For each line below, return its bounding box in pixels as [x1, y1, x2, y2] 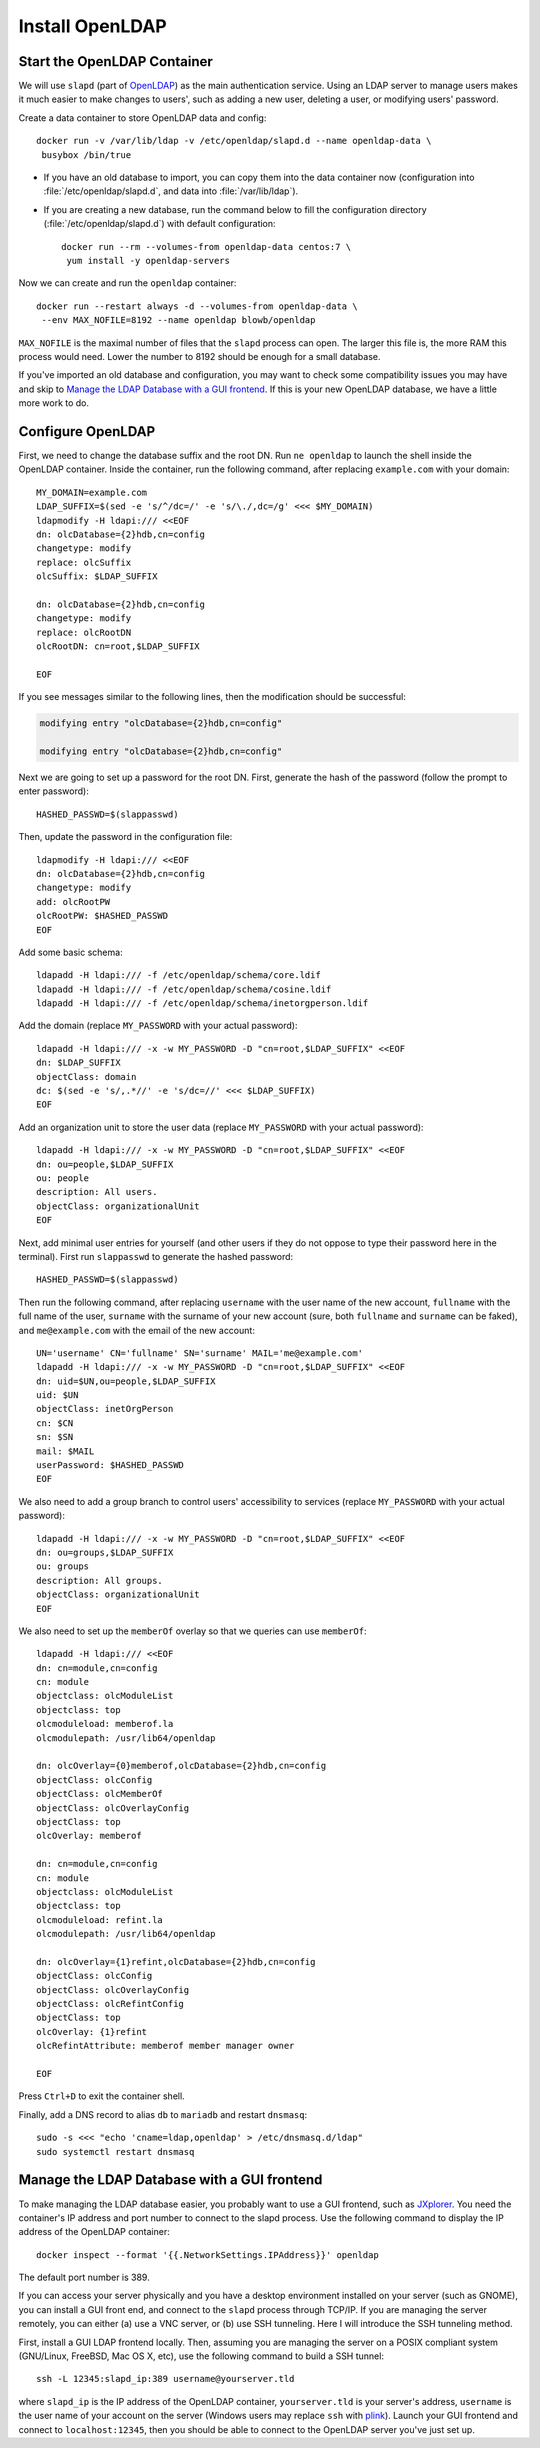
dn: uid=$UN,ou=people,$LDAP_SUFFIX [36, 1375, 216, 1387]
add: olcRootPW [36, 896, 111, 907]
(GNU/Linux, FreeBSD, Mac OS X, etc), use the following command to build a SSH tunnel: [18, 2350, 385, 2362]
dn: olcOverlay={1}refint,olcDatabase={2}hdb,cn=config [36, 1956, 316, 1967]
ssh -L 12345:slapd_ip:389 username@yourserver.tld [36, 2373, 295, 2385]
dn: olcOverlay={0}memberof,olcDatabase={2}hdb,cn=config [36, 1760, 327, 1772]
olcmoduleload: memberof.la [36, 1718, 174, 1730]
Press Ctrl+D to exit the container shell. [18, 2090, 185, 2102]
